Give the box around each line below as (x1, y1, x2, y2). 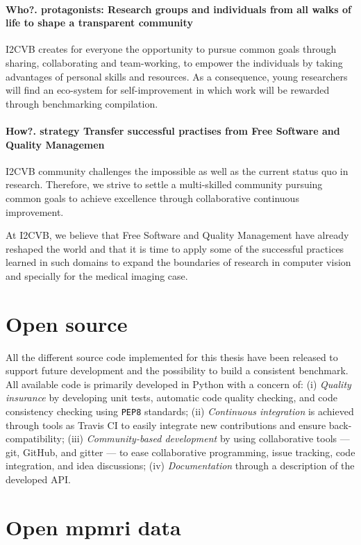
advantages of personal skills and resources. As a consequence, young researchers (6, 69, 348, 83)
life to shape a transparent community (6, 15, 193, 30)
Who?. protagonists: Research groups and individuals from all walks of (6, 1, 352, 16)
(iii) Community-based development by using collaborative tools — (67, 431, 350, 446)
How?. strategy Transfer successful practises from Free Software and (6, 123, 340, 137)
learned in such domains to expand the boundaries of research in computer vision (6, 255, 351, 269)
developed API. (6, 472, 71, 487)
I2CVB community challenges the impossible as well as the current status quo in (6, 163, 349, 178)
